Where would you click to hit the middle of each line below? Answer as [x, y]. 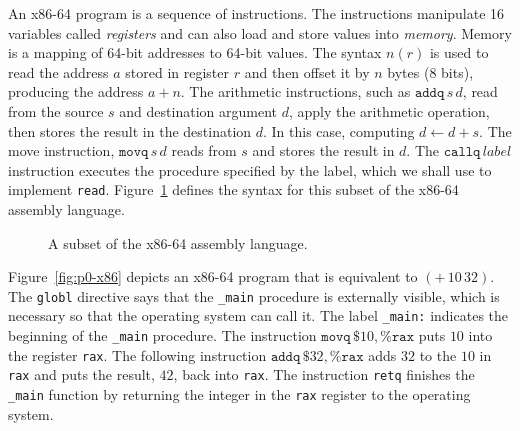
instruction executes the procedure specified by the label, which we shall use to [250, 169]
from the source [56, 110]
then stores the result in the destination [130, 130]
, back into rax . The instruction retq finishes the [324, 374]
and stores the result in [323, 150]
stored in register [177, 71]
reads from [204, 150]
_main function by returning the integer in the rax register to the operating [239, 394]
